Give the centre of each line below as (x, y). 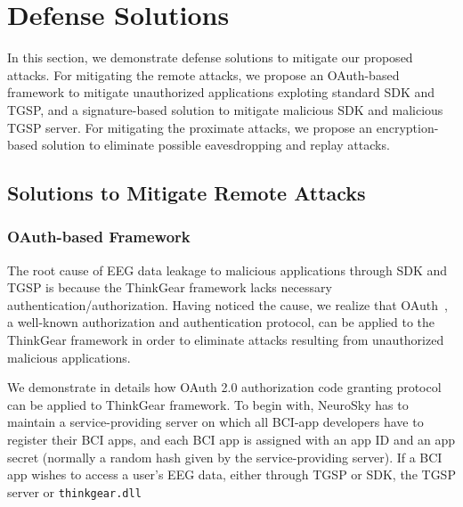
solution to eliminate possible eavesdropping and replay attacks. (215, 145)
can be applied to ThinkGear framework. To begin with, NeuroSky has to (208, 404)
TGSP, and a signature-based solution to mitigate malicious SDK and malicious (225, 109)
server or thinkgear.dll (74, 491)
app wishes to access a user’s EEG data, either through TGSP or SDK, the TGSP (231, 474)
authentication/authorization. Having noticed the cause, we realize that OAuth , (227, 304)
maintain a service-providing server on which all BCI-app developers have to (215, 422)
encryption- (407, 127)
